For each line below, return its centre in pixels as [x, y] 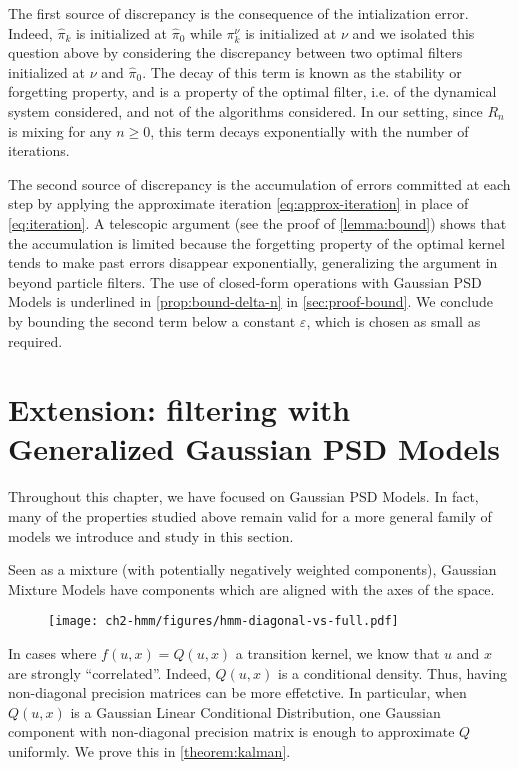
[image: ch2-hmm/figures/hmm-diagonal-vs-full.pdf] [223, 621]
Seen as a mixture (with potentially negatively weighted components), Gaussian [252, 569]
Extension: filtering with [179, 409]
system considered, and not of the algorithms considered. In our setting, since [245, 110]
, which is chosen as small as [393, 320]
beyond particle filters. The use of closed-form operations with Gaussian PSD [245, 281]
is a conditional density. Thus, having [392, 672]
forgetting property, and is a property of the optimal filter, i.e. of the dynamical [252, 91]
